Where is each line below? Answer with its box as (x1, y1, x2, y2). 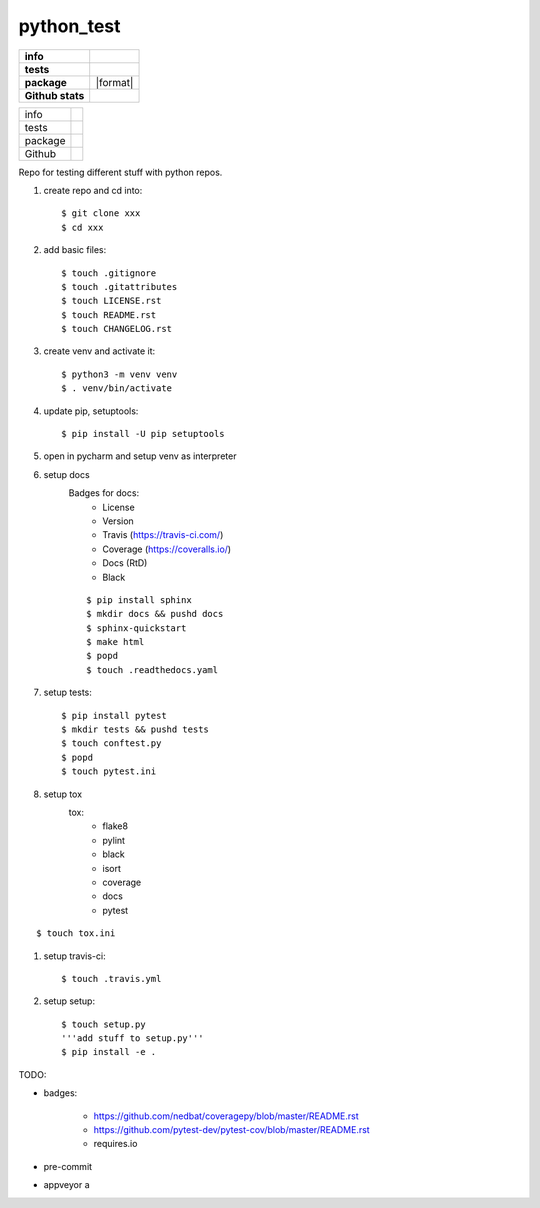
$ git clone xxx (61, 208, 141, 219)
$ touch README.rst (61, 309, 157, 320)
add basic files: (43, 244, 107, 256)
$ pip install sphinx (86, 594, 192, 605)
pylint (102, 834, 125, 846)
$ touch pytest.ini (61, 766, 157, 777)
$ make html (86, 636, 145, 648)
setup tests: (43, 686, 92, 699)
